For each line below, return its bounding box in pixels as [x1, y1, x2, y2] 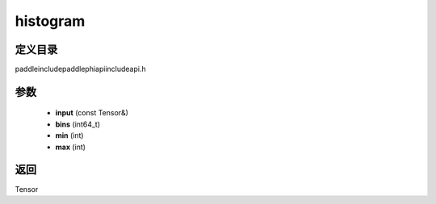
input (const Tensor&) [55, 108, 129, 118]
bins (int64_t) [55, 119, 101, 129]
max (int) [55, 142, 86, 152]
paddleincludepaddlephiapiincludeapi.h [15, 65, 146, 74]
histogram [15, 12, 86, 30]
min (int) [55, 131, 84, 140]
